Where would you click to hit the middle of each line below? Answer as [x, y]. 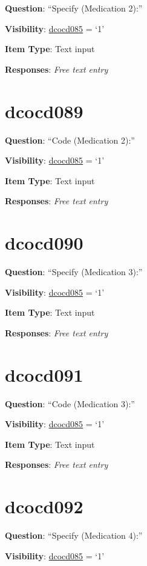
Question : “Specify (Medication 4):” [74, 535]
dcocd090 [44, 243]
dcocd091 [44, 374]
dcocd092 [44, 506]
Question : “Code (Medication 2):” [70, 140]
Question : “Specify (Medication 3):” [74, 271]
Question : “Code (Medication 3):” [70, 403]
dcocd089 [44, 111]
